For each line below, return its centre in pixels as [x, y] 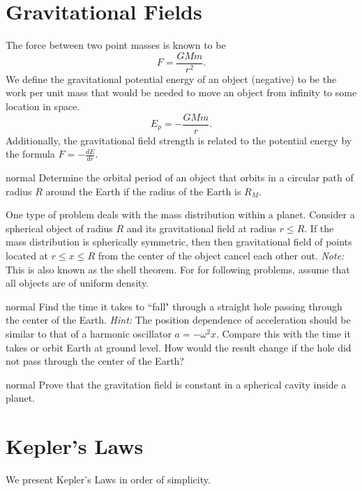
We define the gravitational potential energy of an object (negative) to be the [171, 78]
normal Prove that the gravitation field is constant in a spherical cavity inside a [176, 384]
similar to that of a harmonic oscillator [89, 333]
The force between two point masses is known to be [116, 45]
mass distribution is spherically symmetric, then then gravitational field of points [179, 242]
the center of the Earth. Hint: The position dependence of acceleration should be [178, 320]
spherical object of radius [59, 228]
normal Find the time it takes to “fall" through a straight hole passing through [174, 306]
